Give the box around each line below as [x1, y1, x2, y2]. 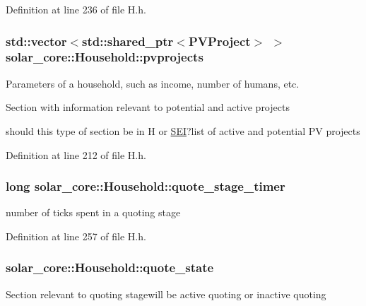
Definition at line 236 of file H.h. [6, 2, 146, 16]
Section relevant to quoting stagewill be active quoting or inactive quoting [6, 286, 326, 301]
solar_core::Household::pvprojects [6, 48, 203, 66]
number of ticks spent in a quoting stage [6, 205, 181, 220]
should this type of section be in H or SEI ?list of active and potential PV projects [6, 123, 360, 138]
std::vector [6, 32, 67, 49]
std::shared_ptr [82, 32, 174, 49]
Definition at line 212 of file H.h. [6, 147, 146, 162]
